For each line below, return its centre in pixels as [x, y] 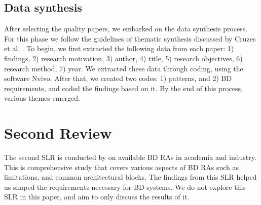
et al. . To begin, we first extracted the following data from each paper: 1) [119, 48]
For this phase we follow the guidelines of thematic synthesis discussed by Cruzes [130, 38]
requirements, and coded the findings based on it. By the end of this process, [123, 88]
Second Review [58, 133]
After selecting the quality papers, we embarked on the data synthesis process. [126, 29]
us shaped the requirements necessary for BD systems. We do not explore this [125, 187]
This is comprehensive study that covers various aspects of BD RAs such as [122, 167]
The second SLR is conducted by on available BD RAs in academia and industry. [130, 157]
